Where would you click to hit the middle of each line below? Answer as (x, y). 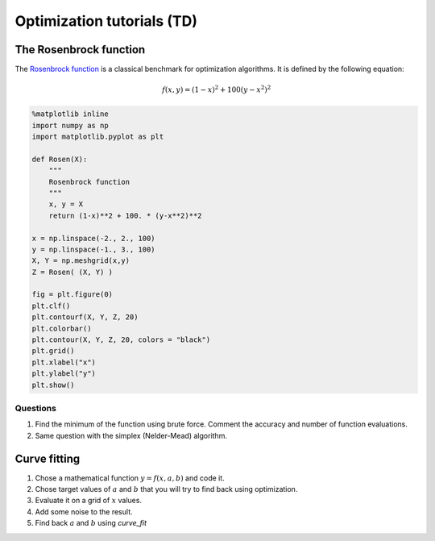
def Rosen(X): (60, 159)
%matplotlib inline (70, 114)
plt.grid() (53, 351)
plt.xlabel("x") (64, 362)
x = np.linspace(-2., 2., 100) (94, 238)
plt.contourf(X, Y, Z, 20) (85, 317)
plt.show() (53, 385)
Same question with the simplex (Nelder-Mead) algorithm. (131, 435)
